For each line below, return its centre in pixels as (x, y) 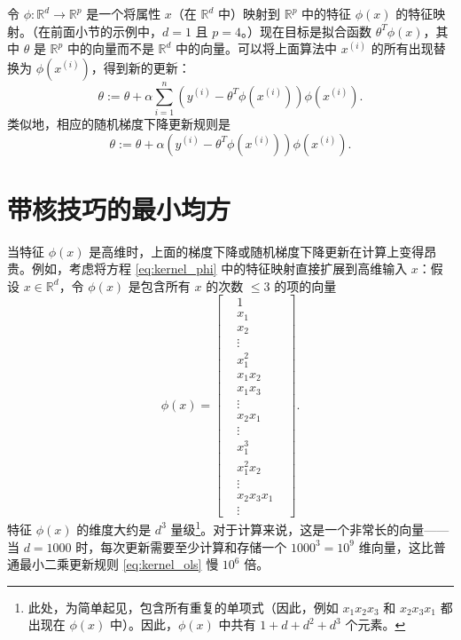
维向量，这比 (396, 546)
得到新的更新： (147, 67)
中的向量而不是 (110, 48)
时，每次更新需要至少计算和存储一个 (181, 546)
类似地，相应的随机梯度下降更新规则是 (119, 123)
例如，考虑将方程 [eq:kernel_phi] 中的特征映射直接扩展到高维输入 (219, 269)
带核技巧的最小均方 (119, 208)
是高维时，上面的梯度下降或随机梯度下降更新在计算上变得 (257, 251)
